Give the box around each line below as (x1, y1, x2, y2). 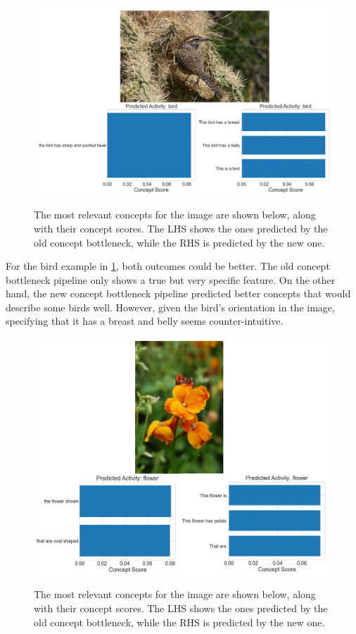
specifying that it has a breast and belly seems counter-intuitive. (6, 313, 284, 328)
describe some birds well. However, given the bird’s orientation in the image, (6, 299, 335, 314)
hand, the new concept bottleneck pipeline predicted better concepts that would (6, 286, 351, 301)
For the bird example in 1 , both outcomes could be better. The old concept (6, 259, 330, 273)
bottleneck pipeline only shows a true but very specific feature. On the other (6, 272, 336, 287)
